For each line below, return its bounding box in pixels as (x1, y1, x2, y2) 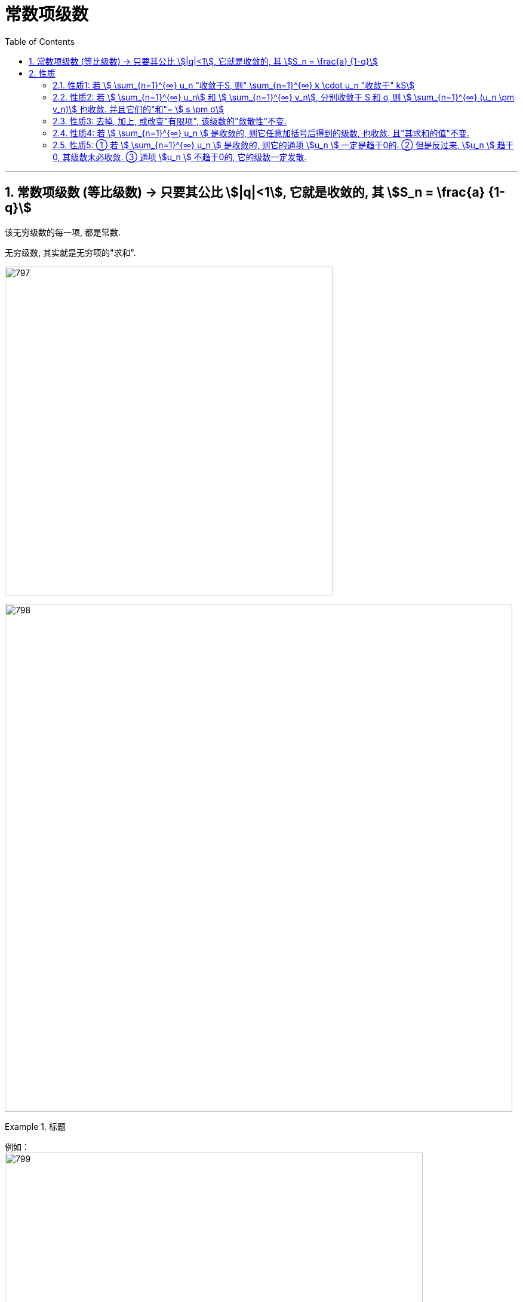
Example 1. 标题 (5, 1121, 66, 1132)
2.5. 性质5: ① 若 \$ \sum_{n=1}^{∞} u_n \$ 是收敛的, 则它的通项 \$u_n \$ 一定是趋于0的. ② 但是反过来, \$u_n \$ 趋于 (53, 139, 514, 150)
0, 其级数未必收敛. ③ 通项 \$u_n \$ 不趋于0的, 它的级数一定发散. (53, 151, 307, 162)
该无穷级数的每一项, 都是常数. (5, 227, 121, 237)
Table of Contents (5, 36, 75, 47)
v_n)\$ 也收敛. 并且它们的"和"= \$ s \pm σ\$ (53, 103, 224, 114)
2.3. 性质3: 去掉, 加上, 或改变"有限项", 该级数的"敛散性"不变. (53, 115, 287, 126)
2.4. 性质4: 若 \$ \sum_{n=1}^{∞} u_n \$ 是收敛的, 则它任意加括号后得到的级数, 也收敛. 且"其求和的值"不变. (53, 127, 469, 138)
